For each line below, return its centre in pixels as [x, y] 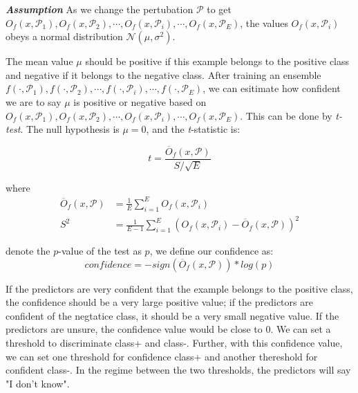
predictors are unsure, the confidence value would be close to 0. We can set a [168, 329]
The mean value [39, 61]
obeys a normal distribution [64, 36]
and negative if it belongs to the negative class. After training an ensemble [163, 74]
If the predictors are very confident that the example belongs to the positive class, [179, 288]
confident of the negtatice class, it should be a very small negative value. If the [172, 315]
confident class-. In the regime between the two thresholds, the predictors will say [178, 370]
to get [219, 9]
